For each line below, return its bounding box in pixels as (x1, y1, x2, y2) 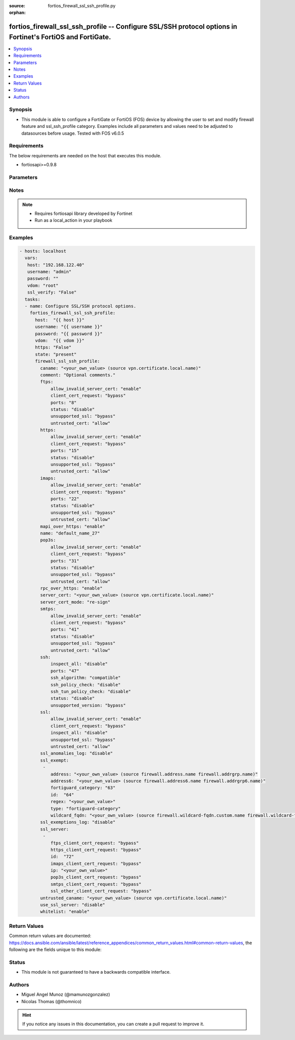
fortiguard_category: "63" (50, 785, 116, 791)
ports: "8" (50, 400, 77, 405)
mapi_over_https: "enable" (40, 524, 105, 529)
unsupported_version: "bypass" (50, 702, 126, 708)
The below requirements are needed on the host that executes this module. (9, 152, 162, 158)
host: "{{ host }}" (35, 317, 85, 323)
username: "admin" (27, 269, 72, 275)
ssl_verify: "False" (27, 290, 77, 295)
